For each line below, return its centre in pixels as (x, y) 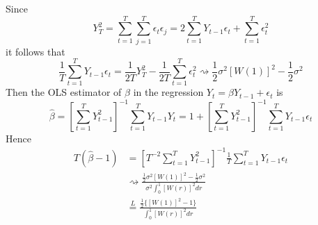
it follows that (35, 51)
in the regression (168, 92)
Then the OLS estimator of (64, 92)
